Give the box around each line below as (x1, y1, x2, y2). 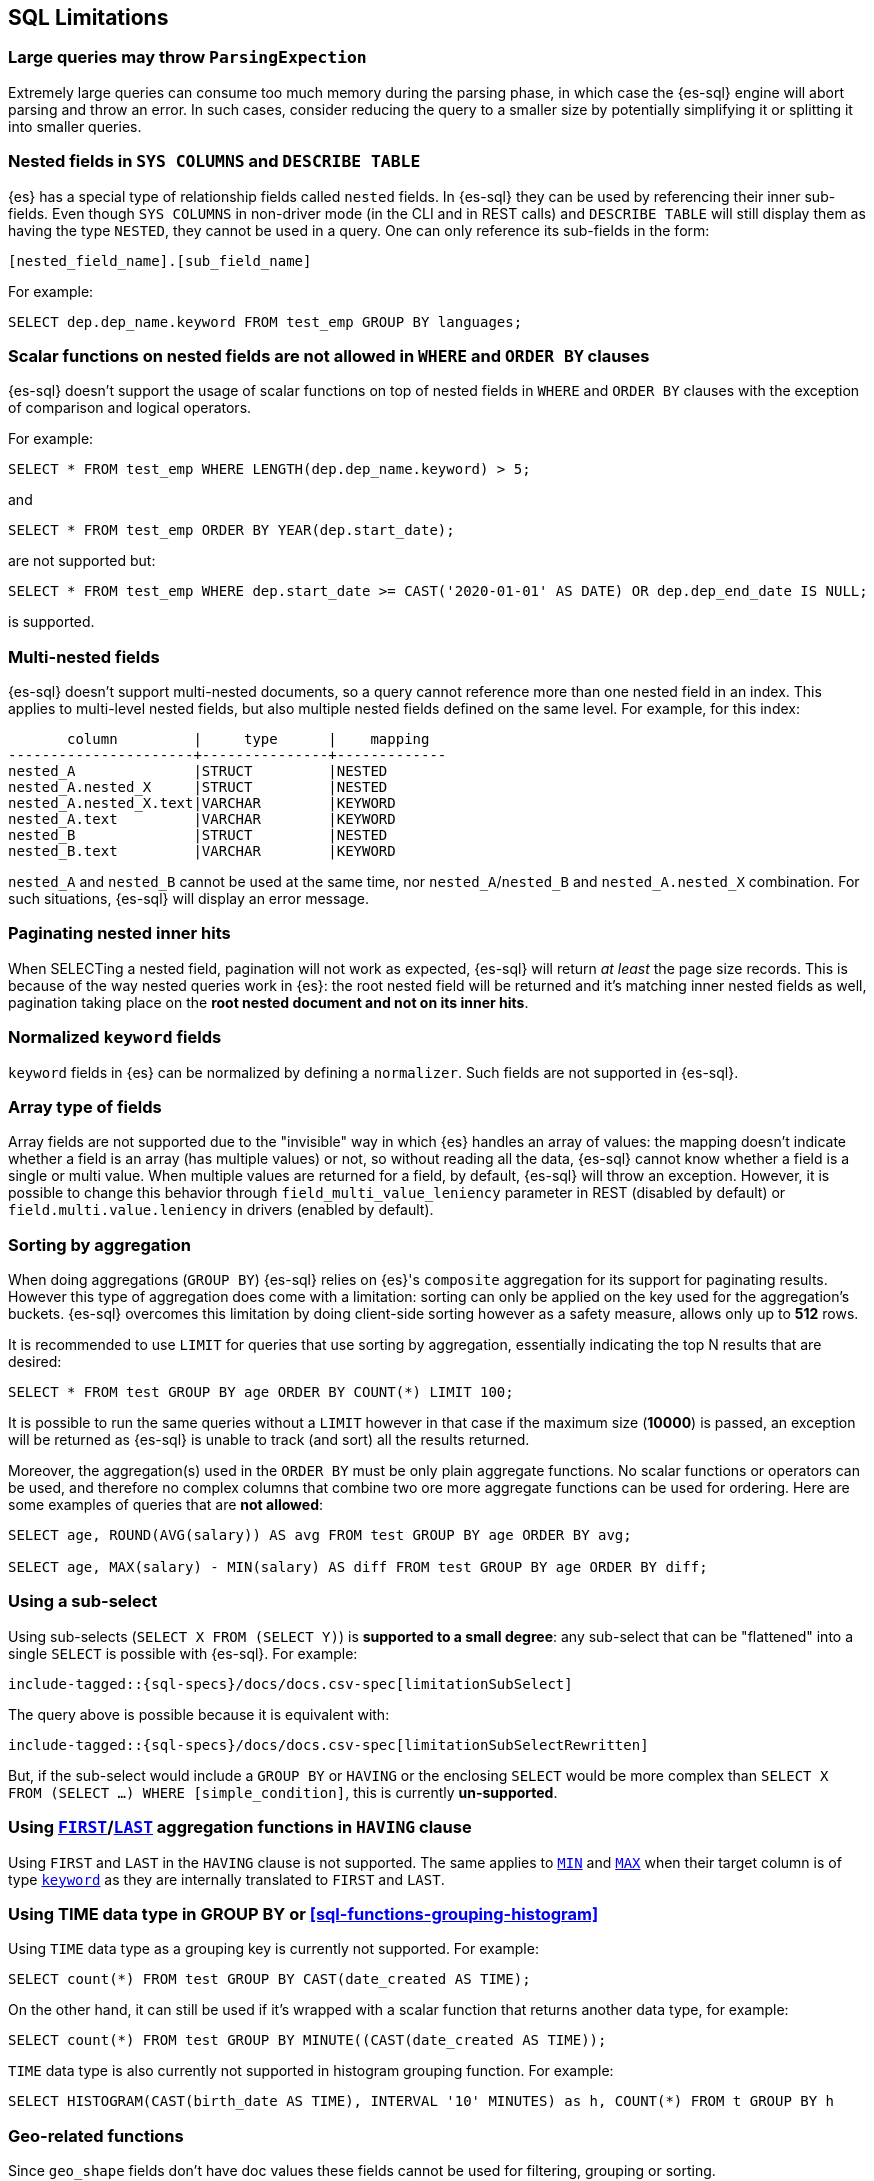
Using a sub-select (8, 1591, 158, 1612)
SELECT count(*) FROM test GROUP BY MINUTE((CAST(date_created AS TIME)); (8, 2032, 607, 2049)
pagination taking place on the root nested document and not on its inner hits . (8, 993, 529, 1011)
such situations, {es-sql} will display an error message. (8, 890, 369, 908)
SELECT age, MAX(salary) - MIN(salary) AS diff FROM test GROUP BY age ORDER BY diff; (8, 1559, 708, 1576)
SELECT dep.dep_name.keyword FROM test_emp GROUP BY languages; (8, 313, 523, 330)
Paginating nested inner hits (8, 923, 231, 944)
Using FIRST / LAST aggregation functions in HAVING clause (8, 1817, 472, 1838)
